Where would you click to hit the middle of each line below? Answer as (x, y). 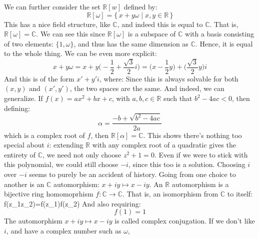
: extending (66, 145)
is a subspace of (152, 34)
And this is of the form (39, 78)
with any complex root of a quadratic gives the (164, 145)
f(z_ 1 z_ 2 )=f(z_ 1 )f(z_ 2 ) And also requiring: (72, 203)
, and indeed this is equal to (160, 24)
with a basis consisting (219, 34)
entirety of (20, 154)
